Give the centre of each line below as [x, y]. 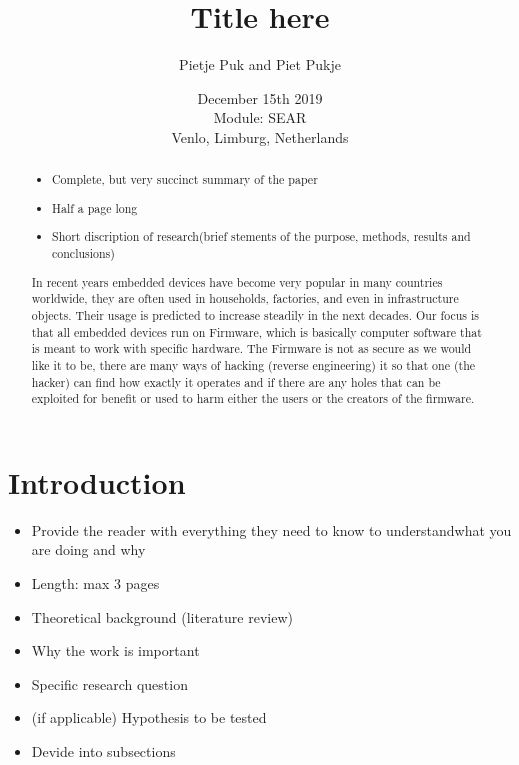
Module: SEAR [260, 117]
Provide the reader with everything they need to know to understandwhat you [271, 529]
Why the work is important [115, 650]
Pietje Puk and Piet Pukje [260, 64]
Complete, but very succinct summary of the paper [185, 179]
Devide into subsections [103, 750]
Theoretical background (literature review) [162, 616]
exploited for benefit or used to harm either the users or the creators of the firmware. [253, 398]
